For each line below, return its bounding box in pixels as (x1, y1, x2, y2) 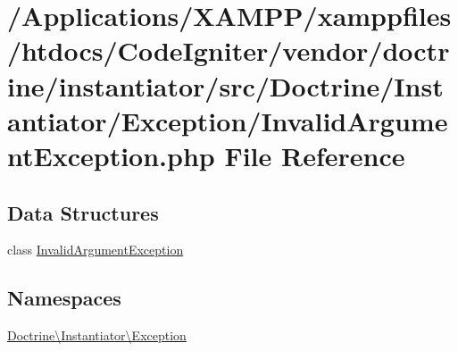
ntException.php (7, 137, 215, 173)
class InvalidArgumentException (7, 240, 184, 259)
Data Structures (7, 198, 159, 226)
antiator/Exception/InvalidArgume (7, 102, 448, 138)
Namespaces (7, 284, 121, 312)
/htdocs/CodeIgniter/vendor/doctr (7, 32, 450, 69)
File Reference (224, 137, 405, 173)
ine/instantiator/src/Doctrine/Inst (7, 67, 444, 104)
